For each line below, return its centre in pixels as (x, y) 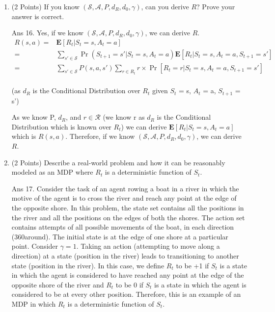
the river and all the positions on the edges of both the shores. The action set (128, 217)
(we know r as (124, 117)
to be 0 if (129, 284)
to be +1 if (192, 265)
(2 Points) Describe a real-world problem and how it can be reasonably (118, 162)
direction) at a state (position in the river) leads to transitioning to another (125, 255)
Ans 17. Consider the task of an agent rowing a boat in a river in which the (125, 188)
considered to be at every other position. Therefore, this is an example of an (126, 294)
